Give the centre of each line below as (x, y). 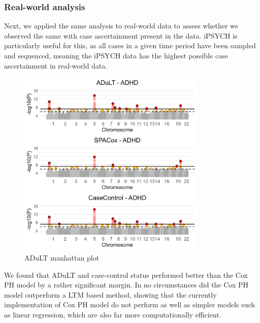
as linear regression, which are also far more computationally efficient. (113, 314)
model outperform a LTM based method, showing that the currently (110, 294)
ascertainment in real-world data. (56, 65)
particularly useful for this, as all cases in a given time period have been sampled (130, 45)
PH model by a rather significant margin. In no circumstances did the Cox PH (126, 285)
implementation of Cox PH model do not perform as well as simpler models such (130, 304)
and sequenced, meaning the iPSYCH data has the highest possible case (116, 55)
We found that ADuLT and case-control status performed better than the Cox (126, 274)
